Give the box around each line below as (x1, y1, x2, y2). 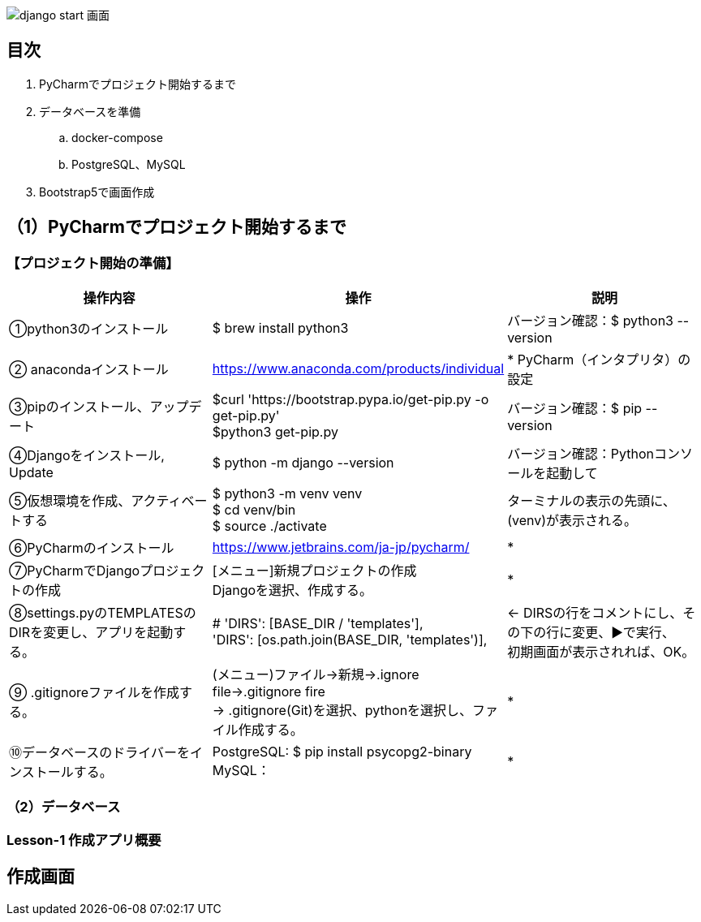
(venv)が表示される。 (507, 512, 638, 529)
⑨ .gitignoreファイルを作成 (9, 684, 180, 701)
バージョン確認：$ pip (507, 400, 643, 417)
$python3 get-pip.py (212, 424, 338, 441)
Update (9, 464, 54, 481)
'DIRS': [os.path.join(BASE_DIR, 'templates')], (212, 631, 488, 648)
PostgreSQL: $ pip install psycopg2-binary (212, 743, 472, 760)
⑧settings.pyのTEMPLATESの (9, 605, 196, 622)
